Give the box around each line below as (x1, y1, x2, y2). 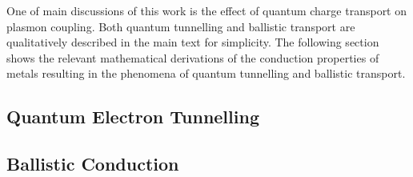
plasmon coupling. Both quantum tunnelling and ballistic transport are (6, 18, 355, 34)
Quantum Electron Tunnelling (6, 104, 259, 129)
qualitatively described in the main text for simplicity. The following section (6, 34, 379, 50)
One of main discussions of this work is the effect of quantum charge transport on (6, 2, 407, 18)
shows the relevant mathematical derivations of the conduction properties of (6, 49, 379, 66)
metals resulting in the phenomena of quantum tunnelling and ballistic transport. (6, 65, 406, 82)
